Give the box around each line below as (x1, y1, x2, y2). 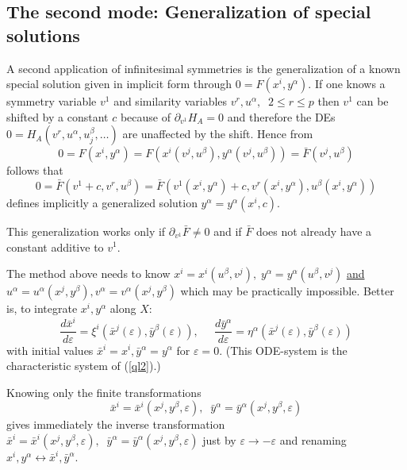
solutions (6, 22, 80, 47)
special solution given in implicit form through (6, 75, 232, 92)
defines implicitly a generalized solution (6, 194, 198, 210)
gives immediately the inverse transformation (6, 416, 225, 433)
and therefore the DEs (227, 108, 336, 125)
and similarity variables (113, 93, 228, 110)
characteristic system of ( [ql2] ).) (6, 357, 161, 374)
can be (356, 93, 389, 110)
